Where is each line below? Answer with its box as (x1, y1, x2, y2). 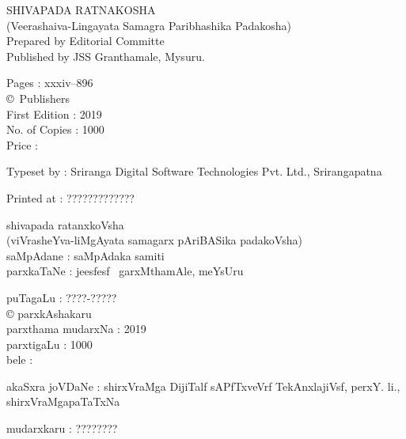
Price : (6, 136, 38, 153)
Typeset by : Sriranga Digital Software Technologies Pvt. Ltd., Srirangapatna (6, 163, 382, 180)
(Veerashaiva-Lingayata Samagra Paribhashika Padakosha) (6, 17, 291, 33)
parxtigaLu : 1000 (6, 335, 93, 352)
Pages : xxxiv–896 (6, 74, 93, 91)
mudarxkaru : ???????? (6, 420, 118, 437)
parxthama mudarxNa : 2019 (6, 320, 146, 337)
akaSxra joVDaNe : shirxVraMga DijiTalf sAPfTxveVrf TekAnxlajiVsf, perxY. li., (6, 377, 400, 394)
